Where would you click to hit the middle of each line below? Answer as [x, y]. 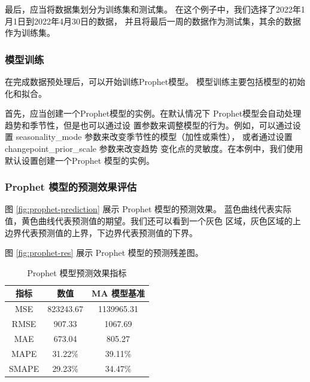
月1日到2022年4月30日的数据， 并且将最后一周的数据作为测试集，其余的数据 [153, 21]
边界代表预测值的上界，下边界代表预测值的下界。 [101, 232]
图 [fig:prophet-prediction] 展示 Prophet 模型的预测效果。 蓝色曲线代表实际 [148, 209]
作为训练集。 [30, 33]
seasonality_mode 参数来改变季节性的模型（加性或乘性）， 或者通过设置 [154, 137]
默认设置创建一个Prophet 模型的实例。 [80, 160]
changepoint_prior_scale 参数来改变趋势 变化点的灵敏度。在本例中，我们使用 [154, 148]
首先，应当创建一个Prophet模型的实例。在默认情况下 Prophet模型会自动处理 [153, 113]
